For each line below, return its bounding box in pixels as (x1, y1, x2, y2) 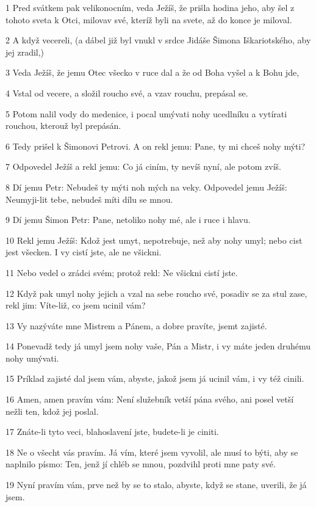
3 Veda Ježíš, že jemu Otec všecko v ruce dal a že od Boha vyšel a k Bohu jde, (5, 66, 300, 79)
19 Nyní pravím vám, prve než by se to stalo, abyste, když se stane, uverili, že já (5, 478, 307, 491)
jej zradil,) (5, 45, 45, 58)
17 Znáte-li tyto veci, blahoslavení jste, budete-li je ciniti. (5, 425, 219, 438)
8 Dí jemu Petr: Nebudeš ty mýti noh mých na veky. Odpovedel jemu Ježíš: (5, 180, 287, 193)
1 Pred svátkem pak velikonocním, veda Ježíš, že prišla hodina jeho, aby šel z (5, 1, 295, 13)
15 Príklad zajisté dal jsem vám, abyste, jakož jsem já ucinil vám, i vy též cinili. (5, 372, 304, 385)
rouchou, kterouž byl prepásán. (5, 119, 121, 132)
